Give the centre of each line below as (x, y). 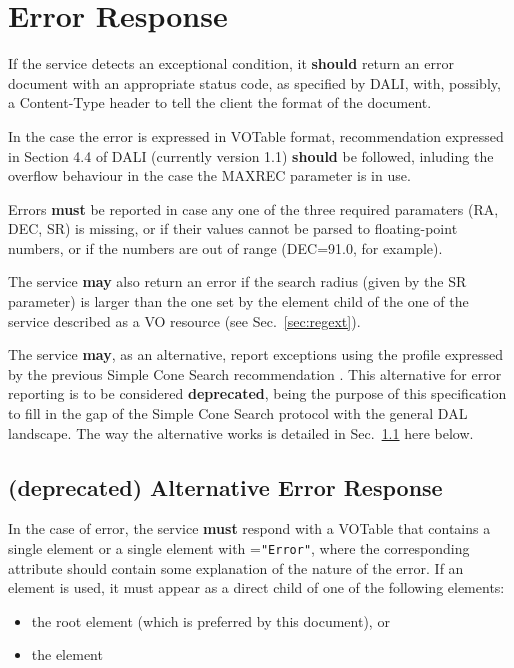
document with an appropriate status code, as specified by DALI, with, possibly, (254, 82)
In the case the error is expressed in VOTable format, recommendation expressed (256, 135)
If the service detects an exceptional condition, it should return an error (231, 63)
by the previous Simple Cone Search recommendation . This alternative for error (255, 373)
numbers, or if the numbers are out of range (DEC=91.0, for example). (225, 247)
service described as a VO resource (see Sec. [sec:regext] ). (184, 320)
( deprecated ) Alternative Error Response (225, 486)
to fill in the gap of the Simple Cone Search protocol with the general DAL (238, 413)
